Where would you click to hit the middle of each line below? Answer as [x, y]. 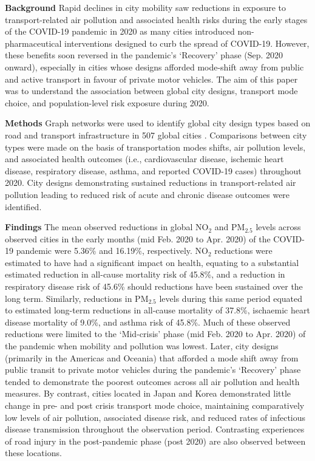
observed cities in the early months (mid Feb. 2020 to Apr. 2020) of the [138, 238]
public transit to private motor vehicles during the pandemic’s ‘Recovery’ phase [153, 370]
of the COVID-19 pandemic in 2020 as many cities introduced [120, 31]
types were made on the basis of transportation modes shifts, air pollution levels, [155, 147]
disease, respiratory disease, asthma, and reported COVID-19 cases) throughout [153, 170]
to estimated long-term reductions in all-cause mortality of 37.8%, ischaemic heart [157, 310]
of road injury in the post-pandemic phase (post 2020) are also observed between [155, 441]
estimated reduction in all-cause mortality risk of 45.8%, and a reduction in [145, 274]
